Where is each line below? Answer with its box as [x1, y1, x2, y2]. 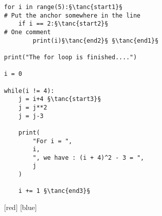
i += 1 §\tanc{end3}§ [18, 187, 90, 195]
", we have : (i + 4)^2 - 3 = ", [33, 154, 144, 161]
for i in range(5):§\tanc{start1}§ [4, 4, 123, 11]
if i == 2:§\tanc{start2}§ [18, 20, 108, 28]
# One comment [4, 28, 51, 36]
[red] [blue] [4, 202, 37, 212]
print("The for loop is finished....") [4, 53, 137, 61]
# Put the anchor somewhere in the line [4, 12, 141, 19]
